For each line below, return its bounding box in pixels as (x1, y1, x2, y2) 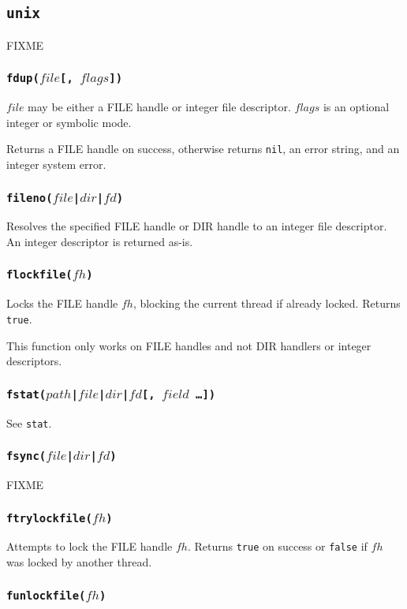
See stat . (6, 414, 52, 431)
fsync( (6, 450, 47, 463)
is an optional (323, 99, 390, 115)
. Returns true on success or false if (187, 538, 368, 555)
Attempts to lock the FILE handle (6, 538, 173, 555)
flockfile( (6, 268, 73, 282)
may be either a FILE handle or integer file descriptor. (28, 99, 291, 115)
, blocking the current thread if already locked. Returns (133, 295, 401, 312)
